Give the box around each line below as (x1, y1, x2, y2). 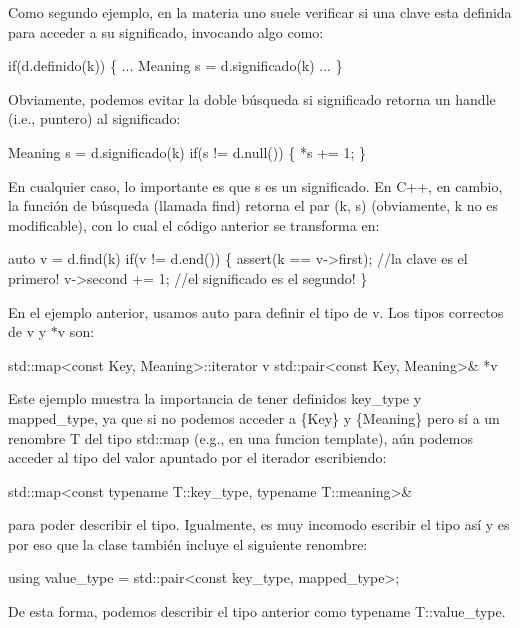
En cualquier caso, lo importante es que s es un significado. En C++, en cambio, (8, 175, 503, 196)
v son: (57, 321, 95, 342)
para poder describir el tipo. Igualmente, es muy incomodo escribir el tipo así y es (8, 514, 510, 535)
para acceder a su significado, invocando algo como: (8, 21, 324, 42)
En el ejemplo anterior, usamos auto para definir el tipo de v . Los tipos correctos (8, 301, 504, 322)
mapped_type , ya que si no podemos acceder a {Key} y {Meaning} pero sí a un (8, 407, 500, 428)
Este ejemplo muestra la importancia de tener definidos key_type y (8, 388, 422, 409)
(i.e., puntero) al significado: (8, 108, 181, 129)
